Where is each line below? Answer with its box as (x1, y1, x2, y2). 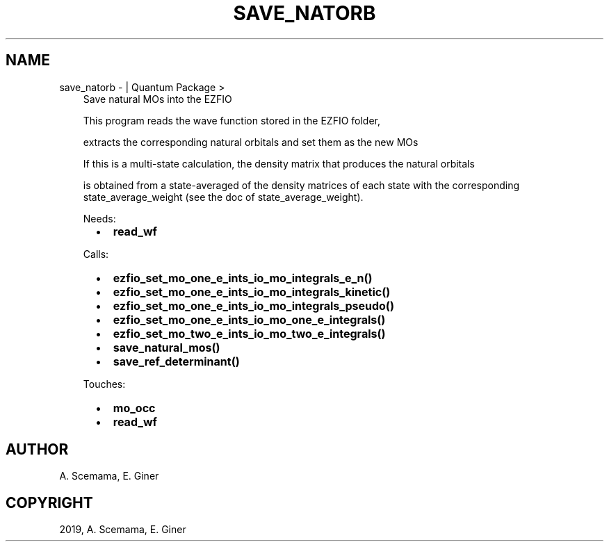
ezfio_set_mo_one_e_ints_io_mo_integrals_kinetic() (113, 284, 391, 299)
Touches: (83, 377, 126, 390)
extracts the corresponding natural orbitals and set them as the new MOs (83, 136, 419, 148)
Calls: (83, 247, 109, 260)
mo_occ (113, 400, 156, 415)
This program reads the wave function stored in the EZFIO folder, (83, 114, 381, 126)
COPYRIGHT (6, 493, 93, 512)
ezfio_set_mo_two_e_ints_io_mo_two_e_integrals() (113, 326, 386, 341)
